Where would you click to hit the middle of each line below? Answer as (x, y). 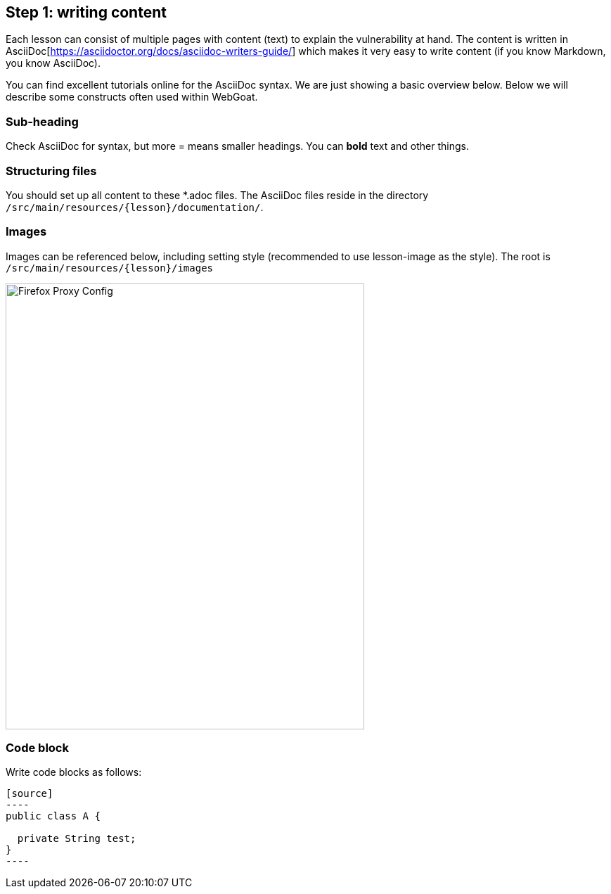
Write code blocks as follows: (74, 772)
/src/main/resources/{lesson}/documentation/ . (135, 207)
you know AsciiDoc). (53, 63)
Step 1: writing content (86, 12)
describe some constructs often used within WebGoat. (132, 97)
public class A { (53, 816)
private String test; (77, 839)
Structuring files (51, 171)
